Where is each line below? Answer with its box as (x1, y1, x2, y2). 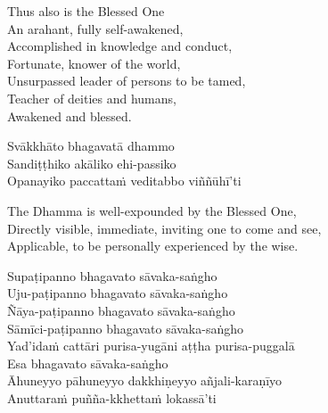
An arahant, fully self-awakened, (7, 19, 184, 37)
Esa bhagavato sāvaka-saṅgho (7, 353, 168, 372)
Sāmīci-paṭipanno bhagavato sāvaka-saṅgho (7, 318, 244, 337)
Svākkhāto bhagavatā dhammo (7, 136, 175, 155)
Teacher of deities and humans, (7, 88, 176, 107)
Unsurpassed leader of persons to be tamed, (7, 71, 246, 90)
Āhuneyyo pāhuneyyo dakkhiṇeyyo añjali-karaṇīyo (7, 371, 283, 390)
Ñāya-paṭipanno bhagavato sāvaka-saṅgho (7, 301, 235, 319)
